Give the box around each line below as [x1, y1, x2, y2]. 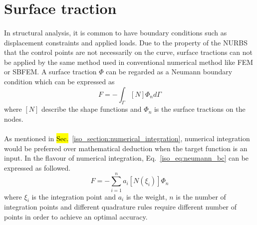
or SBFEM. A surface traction [4, 66, 97, 77]
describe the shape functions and [41, 104, 142, 114]
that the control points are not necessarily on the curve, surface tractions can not [4, 47, 253, 57]
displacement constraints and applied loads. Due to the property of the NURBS [4, 37, 248, 47]
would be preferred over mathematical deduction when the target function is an [4, 143, 248, 153]
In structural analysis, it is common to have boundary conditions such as [4, 27, 227, 37]
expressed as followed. [4, 162, 71, 173]
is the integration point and [31, 191, 116, 202]
